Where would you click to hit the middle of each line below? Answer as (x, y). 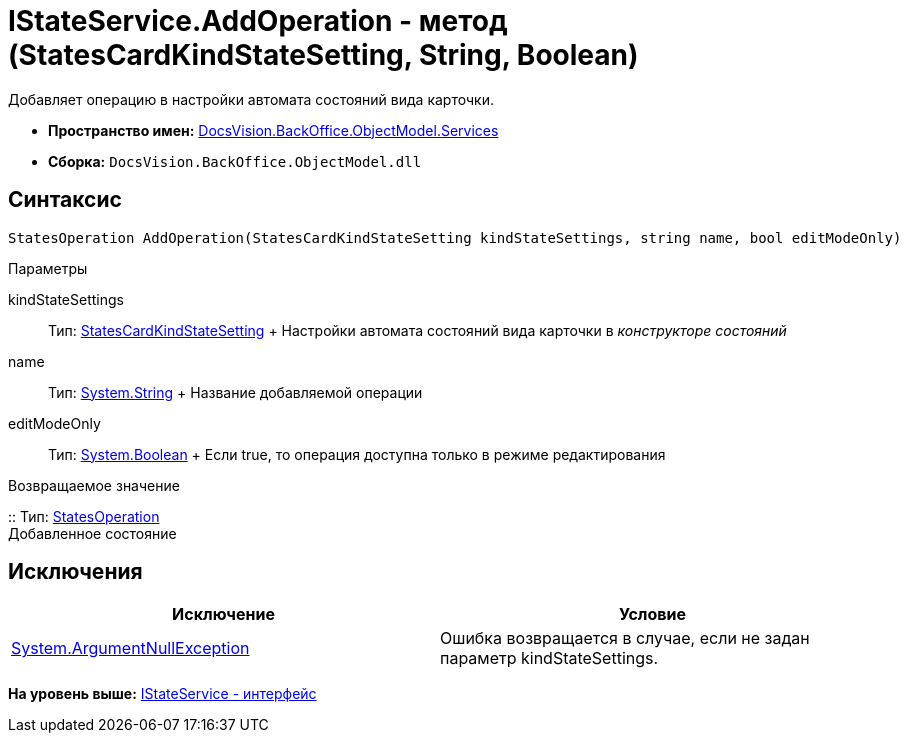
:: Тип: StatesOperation (84, 516)
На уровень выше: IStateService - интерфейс (162, 694)
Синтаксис (65, 200)
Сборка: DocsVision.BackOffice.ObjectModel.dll (235, 161)
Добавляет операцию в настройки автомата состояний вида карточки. (251, 99)
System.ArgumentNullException (130, 648)
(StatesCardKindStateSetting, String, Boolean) (323, 55)
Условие (652, 614)
